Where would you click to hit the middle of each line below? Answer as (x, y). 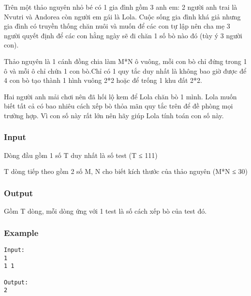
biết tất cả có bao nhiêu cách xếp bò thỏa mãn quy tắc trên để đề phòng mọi (118, 106)
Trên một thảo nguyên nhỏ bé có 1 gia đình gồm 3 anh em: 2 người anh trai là (121, 7)
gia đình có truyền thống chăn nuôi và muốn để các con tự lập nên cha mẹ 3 (117, 26)
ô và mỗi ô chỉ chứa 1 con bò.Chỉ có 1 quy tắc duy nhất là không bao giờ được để (125, 70)
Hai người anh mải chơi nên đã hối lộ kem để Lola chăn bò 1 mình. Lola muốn (120, 96)
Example (21, 232)
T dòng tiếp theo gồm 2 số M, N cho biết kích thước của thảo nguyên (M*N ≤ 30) (126, 171)
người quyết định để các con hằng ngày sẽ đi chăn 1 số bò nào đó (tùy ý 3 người (123, 35)
